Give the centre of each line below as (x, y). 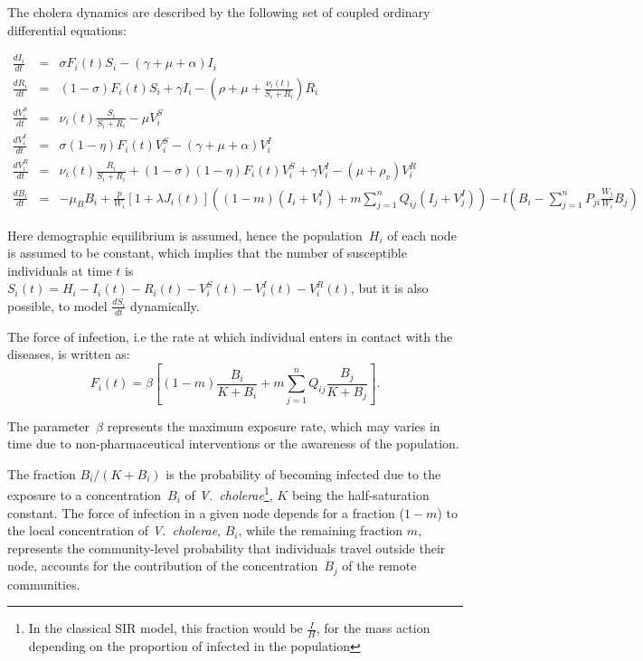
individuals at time (60, 270)
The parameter (49, 425)
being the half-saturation (360, 495)
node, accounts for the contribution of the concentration (163, 566)
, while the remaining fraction (321, 530)
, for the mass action (373, 628)
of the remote (379, 566)
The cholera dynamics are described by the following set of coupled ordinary (219, 12)
